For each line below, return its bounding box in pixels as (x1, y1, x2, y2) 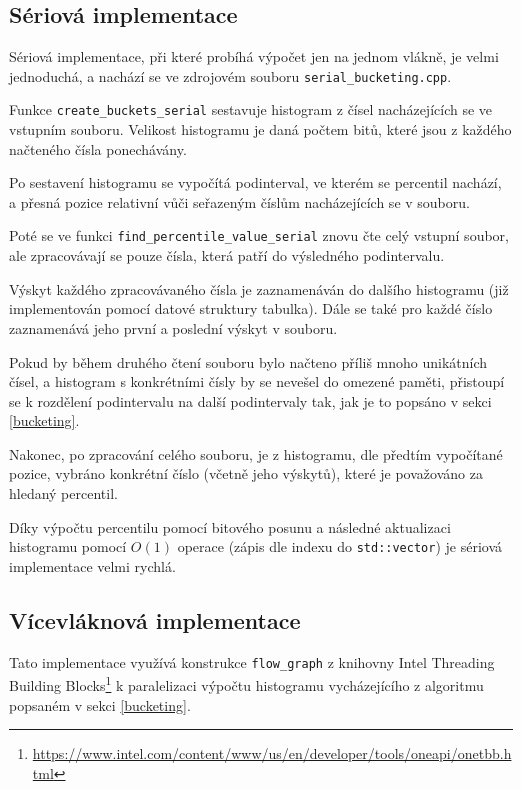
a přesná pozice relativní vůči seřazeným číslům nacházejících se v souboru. (9, 191, 470, 212)
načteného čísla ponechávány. (9, 138, 187, 159)
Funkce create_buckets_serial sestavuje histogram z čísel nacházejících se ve (9, 99, 493, 120)
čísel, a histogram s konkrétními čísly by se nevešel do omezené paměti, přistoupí (9, 371, 505, 392)
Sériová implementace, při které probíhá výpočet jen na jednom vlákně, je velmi (9, 46, 499, 67)
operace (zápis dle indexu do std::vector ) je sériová (177, 536, 503, 557)
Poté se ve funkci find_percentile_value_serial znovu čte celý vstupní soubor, (9, 225, 509, 246)
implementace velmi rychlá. (9, 555, 176, 576)
